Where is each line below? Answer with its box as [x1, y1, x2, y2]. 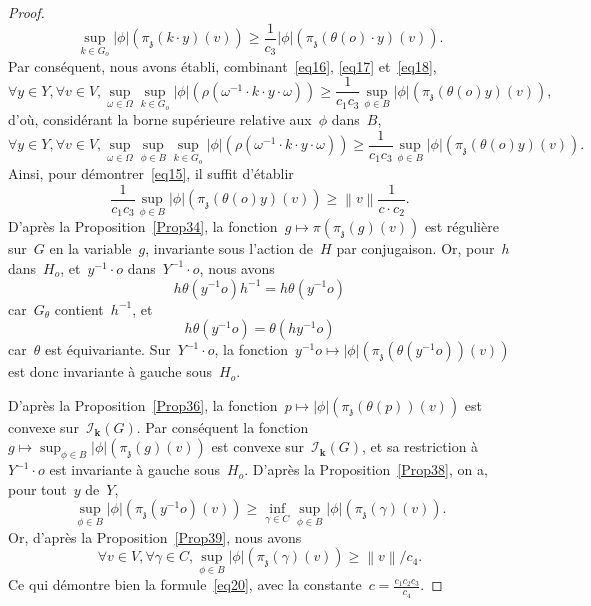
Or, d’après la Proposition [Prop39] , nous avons [8, 526, 302, 547]
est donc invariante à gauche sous [8, 361, 213, 382]
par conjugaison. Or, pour [336, 238, 495, 259]
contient [54, 298, 104, 319]
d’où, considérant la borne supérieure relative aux [8, 109, 312, 130]
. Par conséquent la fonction [136, 416, 309, 437]
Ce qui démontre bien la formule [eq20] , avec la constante [8, 574, 362, 595]
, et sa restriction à [362, 436, 479, 457]
